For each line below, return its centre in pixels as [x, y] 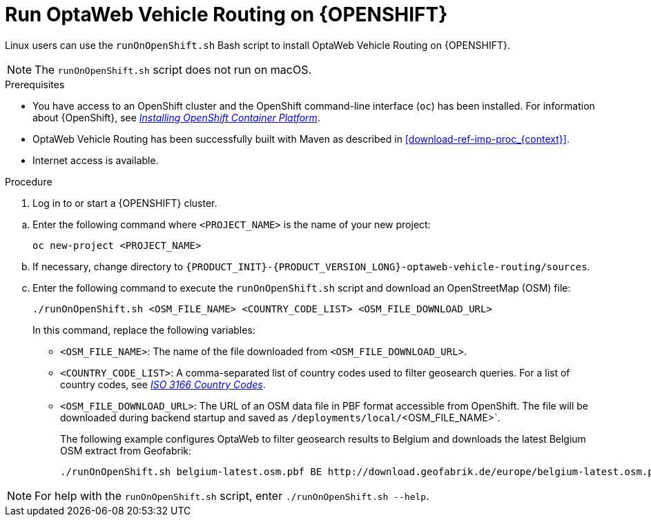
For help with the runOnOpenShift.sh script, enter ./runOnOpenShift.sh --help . [232, 495]
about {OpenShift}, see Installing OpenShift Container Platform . [176, 117]
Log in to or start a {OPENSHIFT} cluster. [125, 203]
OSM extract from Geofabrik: [126, 450]
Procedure [29, 181]
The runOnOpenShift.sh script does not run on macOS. [173, 69]
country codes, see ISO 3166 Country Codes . [163, 384]
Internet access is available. [96, 160]
